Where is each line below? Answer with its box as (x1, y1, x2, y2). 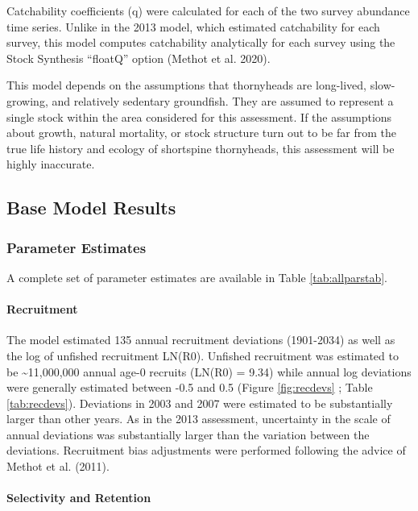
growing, (6, 92, 48, 109)
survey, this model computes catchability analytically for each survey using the (6, 34, 395, 51)
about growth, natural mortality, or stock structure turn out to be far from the (6, 124, 396, 141)
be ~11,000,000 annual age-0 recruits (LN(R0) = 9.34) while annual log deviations (6, 363, 412, 380)
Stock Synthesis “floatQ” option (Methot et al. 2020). (6, 49, 271, 66)
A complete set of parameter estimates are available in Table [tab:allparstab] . (6, 268, 387, 285)
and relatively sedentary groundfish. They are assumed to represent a (52, 92, 394, 109)
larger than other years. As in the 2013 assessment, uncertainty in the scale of (6, 410, 391, 427)
